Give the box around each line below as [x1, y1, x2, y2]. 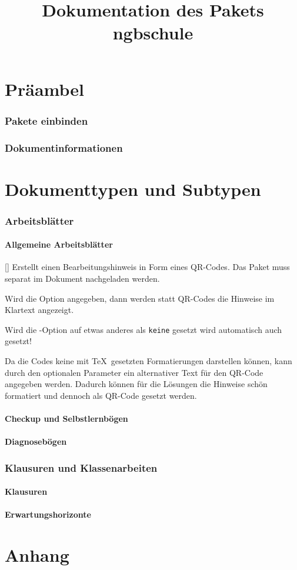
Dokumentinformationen [5, 140, 123, 155]
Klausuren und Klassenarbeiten [5, 460, 158, 475]
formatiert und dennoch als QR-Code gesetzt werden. [5, 389, 197, 401]
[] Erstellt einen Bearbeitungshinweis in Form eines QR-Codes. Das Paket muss [5, 261, 290, 273]
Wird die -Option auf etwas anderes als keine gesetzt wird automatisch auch [5, 323, 282, 335]
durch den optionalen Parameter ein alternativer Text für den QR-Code [5, 366, 263, 378]
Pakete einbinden [5, 113, 88, 128]
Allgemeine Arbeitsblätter [5, 238, 113, 251]
